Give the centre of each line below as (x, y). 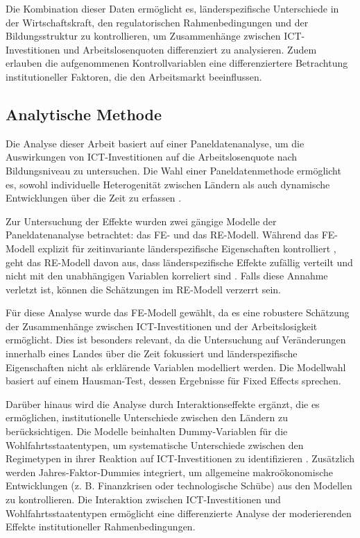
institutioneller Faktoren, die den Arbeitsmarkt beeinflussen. (134, 76)
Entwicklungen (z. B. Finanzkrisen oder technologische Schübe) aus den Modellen (179, 486)
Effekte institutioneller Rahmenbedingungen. (101, 527)
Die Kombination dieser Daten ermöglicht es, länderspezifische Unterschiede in (172, 8)
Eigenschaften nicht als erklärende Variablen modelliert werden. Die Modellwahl (176, 367)
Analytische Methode (84, 114)
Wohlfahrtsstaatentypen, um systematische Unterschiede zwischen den (155, 445)
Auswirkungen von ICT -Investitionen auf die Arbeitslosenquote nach (152, 157)
